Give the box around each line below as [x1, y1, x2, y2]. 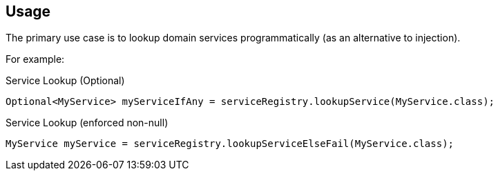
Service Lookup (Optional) [6, 75, 125, 87]
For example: [6, 53, 65, 66]
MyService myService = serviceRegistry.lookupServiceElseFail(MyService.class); [6, 138, 454, 150]
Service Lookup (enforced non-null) [6, 117, 169, 129]
